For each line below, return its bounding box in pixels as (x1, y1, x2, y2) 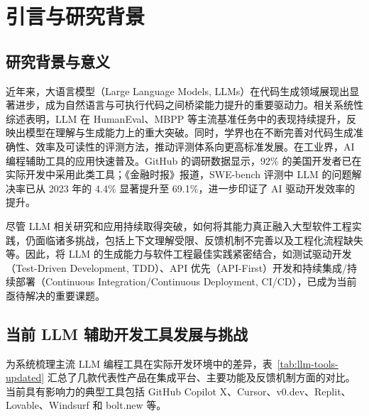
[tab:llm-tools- (277, 356, 338, 371)
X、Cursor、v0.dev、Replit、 (219, 383, 351, 398)
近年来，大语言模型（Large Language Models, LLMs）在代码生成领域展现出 (6, 83, 350, 98)
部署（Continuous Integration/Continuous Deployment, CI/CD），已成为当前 (15, 274, 357, 289)
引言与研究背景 (6, 1, 145, 31)
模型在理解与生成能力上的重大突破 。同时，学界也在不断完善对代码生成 (25, 125, 353, 140)
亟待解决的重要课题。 (6, 288, 105, 302)
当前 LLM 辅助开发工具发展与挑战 (6, 322, 248, 344)
